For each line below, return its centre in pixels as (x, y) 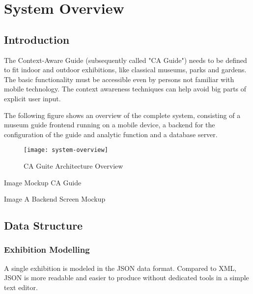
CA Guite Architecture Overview (73, 165)
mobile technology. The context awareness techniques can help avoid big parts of (125, 89)
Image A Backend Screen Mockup (55, 199)
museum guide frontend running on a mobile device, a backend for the (110, 125)
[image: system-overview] (66, 150)
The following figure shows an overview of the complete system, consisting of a (122, 115)
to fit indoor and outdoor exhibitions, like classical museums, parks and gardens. (125, 70)
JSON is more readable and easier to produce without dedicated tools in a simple (126, 278)
